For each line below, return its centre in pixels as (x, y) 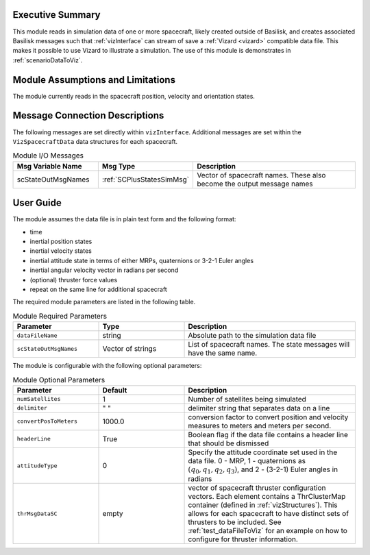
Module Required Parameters (60, 316)
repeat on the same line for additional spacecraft (98, 289)
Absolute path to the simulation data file (252, 336)
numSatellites (39, 399)
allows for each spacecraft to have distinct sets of (269, 514)
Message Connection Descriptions (88, 115)
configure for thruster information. (243, 539)
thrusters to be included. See (235, 522)
